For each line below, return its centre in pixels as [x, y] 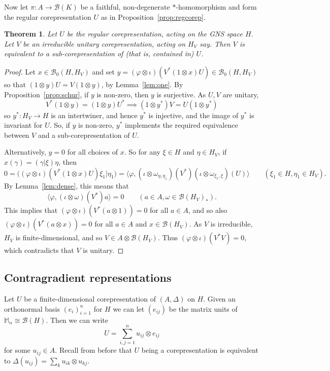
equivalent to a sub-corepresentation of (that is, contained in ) [99, 53]
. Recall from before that [93, 350]
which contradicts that [39, 250]
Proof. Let [20, 71]
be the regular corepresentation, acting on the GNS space [155, 34]
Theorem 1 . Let [31, 34]
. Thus [168, 237]
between [17, 135]
